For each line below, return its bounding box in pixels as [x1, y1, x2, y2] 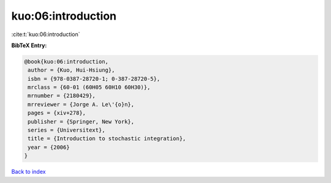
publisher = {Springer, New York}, [28, 118, 135, 125]
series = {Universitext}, [28, 127, 105, 134]
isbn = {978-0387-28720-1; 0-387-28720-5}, [28, 75, 161, 82]
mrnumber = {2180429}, [28, 92, 96, 99]
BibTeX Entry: [11, 42, 47, 49]
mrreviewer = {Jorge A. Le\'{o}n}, [28, 101, 135, 108]
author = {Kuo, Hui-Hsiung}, [28, 67, 115, 73]
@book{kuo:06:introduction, [24, 58, 108, 65]
